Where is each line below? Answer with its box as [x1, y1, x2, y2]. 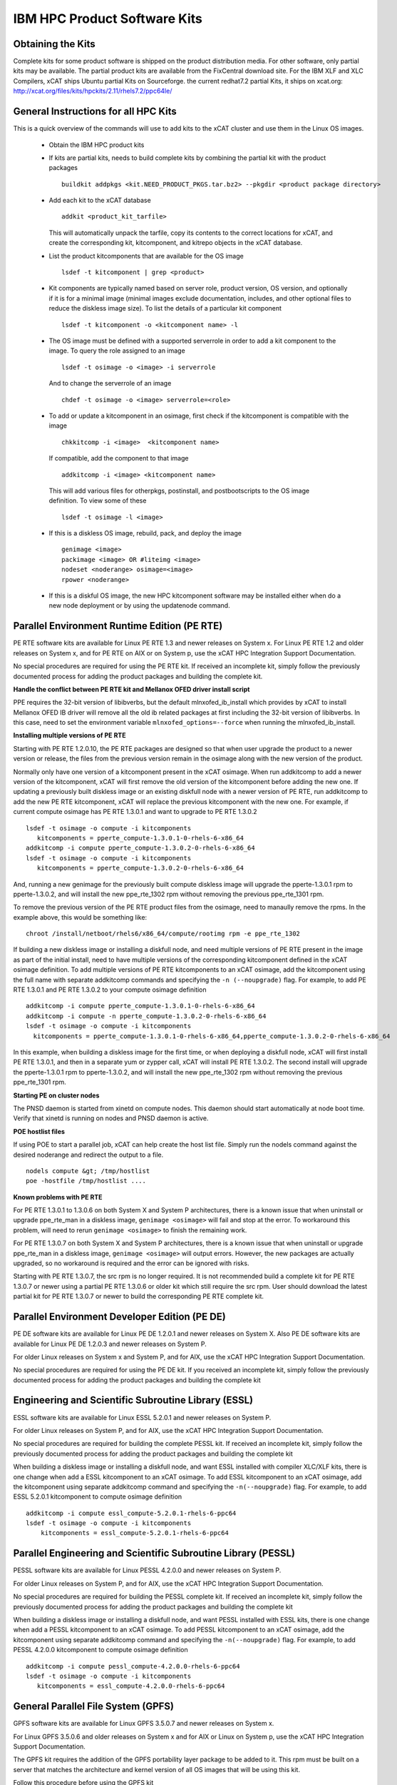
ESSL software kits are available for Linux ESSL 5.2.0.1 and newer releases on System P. [13, 1413, 272, 1422]
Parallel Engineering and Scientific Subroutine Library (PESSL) [13, 1547, 296, 1559]
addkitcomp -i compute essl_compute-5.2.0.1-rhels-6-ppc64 [26, 1509, 237, 1517]
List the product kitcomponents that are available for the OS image [48, 251, 244, 260]
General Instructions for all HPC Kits [13, 106, 177, 118]
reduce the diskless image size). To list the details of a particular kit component [48, 304, 282, 313]
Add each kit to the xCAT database [48, 196, 151, 205]
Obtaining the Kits [13, 38, 96, 50]
